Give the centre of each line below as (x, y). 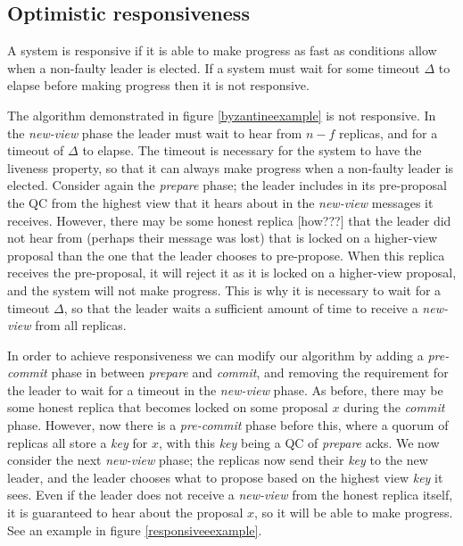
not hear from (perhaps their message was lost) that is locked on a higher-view (223, 238)
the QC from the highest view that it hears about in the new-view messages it (220, 202)
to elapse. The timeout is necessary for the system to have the (252, 150)
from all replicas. (81, 325)
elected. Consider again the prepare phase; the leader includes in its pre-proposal (227, 185)
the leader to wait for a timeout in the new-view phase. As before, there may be (225, 389)
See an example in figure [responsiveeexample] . (135, 529)
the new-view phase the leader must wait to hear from (155, 132)
